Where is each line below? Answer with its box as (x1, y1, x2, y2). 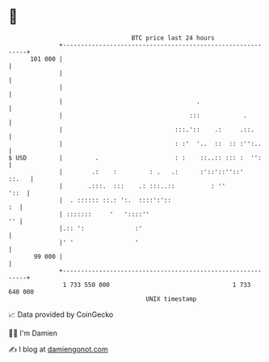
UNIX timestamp (145, 294, 197, 303)
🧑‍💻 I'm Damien (8, 328, 58, 338)
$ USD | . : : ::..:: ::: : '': (8, 153, 263, 162)
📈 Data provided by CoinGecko (8, 310, 114, 319)
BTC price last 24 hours (131, 34, 216, 42)
